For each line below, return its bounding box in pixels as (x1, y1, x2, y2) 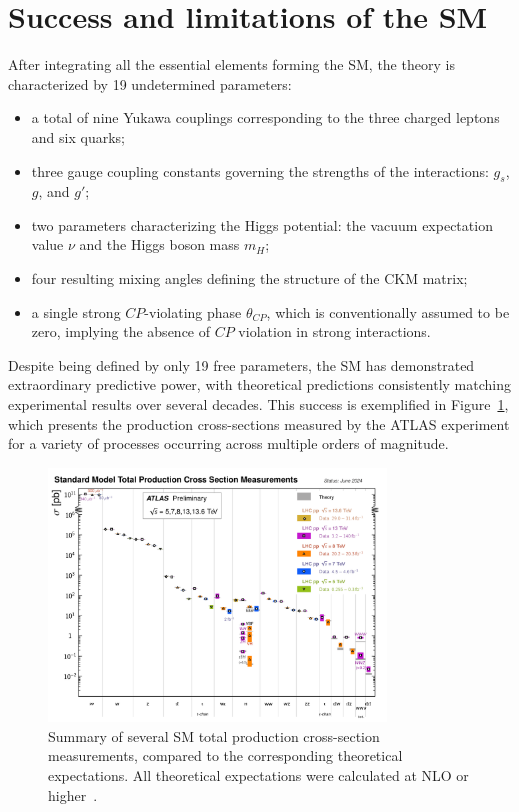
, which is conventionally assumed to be (266, 301, 510, 322)
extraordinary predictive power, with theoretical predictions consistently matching (8, 374, 511, 395)
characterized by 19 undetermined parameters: (8, 73, 292, 94)
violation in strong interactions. (238, 321, 431, 342)
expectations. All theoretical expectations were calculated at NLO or (48, 765, 469, 785)
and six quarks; (31, 126, 125, 147)
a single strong (31, 301, 121, 322)
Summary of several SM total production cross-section (48, 725, 380, 746)
